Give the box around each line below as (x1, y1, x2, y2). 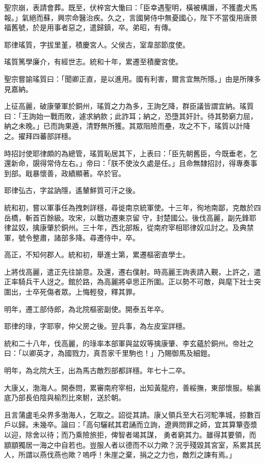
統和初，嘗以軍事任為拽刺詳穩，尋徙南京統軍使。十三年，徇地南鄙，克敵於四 (4, 202, 261, 212)
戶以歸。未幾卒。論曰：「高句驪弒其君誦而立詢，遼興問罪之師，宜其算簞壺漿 (4, 419, 257, 430)
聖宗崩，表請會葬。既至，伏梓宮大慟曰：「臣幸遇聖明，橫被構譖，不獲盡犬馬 (4, 2, 257, 12)
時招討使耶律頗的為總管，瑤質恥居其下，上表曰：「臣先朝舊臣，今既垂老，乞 (4, 148, 257, 158)
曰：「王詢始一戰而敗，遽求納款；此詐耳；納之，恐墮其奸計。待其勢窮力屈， (4, 110, 257, 121)
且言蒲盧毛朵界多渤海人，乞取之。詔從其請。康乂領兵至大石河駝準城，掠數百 (4, 409, 261, 420)
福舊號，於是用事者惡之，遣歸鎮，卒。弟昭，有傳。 (4, 22, 175, 33)
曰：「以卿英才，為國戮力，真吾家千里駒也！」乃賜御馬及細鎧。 (4, 348, 215, 358)
